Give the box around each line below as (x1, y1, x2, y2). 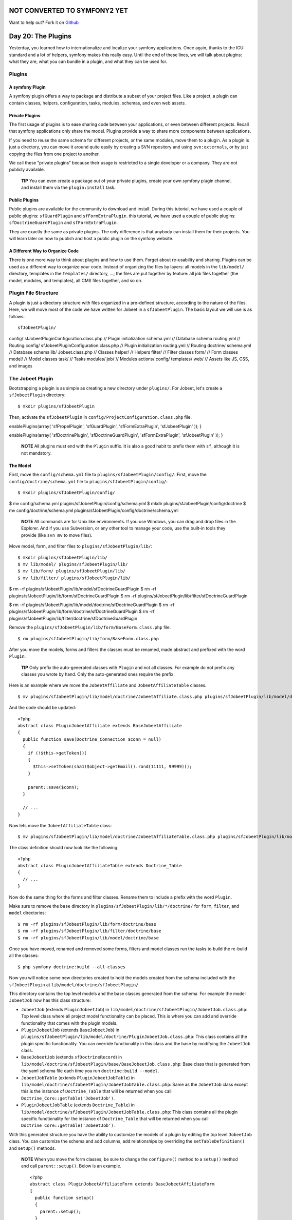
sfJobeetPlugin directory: (9, 392, 66, 398)
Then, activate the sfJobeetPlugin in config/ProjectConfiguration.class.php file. (9, 414, 192, 420)
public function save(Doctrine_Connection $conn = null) (22, 736, 162, 742)
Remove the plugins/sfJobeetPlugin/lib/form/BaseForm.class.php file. (9, 625, 171, 630)
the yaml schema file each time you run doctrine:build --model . (21, 1068, 159, 1074)
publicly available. (9, 166, 45, 173)
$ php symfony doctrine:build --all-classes (18, 964, 126, 970)
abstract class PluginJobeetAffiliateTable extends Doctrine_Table (18, 863, 182, 869)
